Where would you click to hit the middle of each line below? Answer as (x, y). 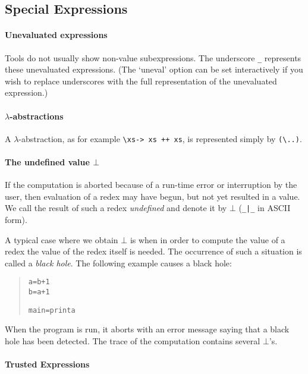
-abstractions (37, 116)
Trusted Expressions (47, 364)
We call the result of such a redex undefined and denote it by (116, 208)
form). (16, 220)
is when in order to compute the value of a (208, 239)
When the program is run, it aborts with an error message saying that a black (147, 329)
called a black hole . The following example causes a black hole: (118, 263)
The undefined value (47, 162)
